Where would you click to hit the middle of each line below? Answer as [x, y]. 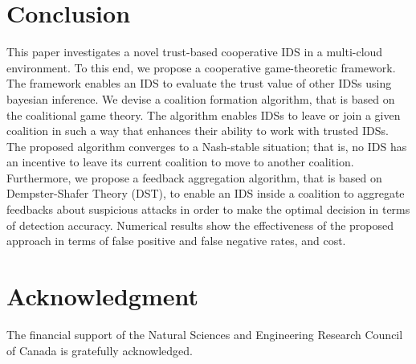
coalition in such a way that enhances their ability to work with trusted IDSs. [198, 131]
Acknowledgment [102, 296]
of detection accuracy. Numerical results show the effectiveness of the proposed [200, 225]
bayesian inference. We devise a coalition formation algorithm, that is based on [201, 98]
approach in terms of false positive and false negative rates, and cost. [176, 241]
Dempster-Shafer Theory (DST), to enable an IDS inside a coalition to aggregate [206, 193]
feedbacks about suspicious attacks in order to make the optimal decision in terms [208, 209]
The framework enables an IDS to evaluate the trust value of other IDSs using [199, 83]
